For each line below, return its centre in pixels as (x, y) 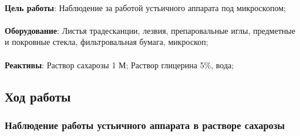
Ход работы (38, 96)
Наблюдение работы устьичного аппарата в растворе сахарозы (145, 125)
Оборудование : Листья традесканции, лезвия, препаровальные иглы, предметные (150, 30)
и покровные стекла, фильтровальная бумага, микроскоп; (107, 42)
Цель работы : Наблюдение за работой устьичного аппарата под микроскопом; (145, 7)
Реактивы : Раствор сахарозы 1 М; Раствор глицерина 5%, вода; (119, 64)
